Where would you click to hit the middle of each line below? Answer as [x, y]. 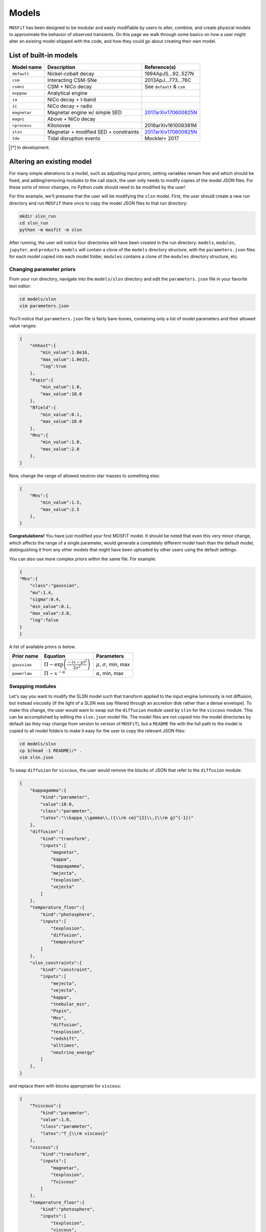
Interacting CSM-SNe [72, 80]
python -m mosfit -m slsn [51, 230]
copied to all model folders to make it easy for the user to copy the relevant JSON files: [97, 731]
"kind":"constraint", [66, 969]
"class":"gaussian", [55, 586]
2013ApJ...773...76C [168, 80]
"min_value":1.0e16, [65, 353]
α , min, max [110, 673]
